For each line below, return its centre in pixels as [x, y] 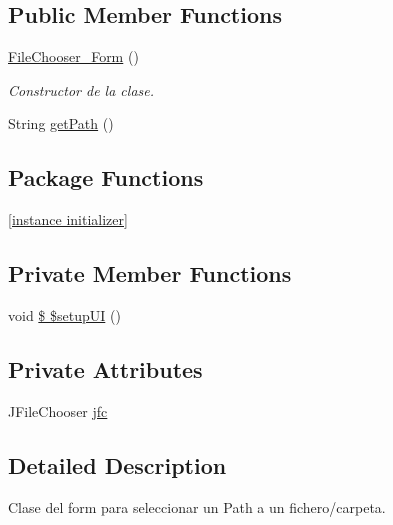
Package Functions [106, 177]
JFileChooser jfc [58, 410]
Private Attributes [105, 368]
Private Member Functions [150, 273]
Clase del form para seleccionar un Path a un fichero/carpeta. [197, 506]
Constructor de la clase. [81, 89]
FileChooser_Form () [73, 56]
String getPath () [61, 123]
